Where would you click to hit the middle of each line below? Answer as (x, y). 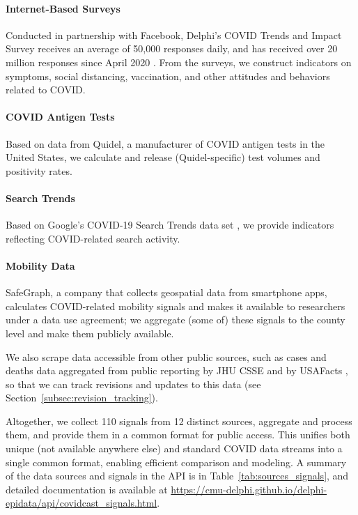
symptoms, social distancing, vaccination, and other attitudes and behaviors (168, 76)
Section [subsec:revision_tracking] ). (82, 398)
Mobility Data (40, 265)
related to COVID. (46, 90)
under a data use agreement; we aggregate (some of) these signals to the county (176, 320)
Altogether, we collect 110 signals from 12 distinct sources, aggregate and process (179, 421)
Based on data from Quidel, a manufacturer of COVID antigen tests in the (165, 143)
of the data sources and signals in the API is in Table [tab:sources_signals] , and (177, 476)
